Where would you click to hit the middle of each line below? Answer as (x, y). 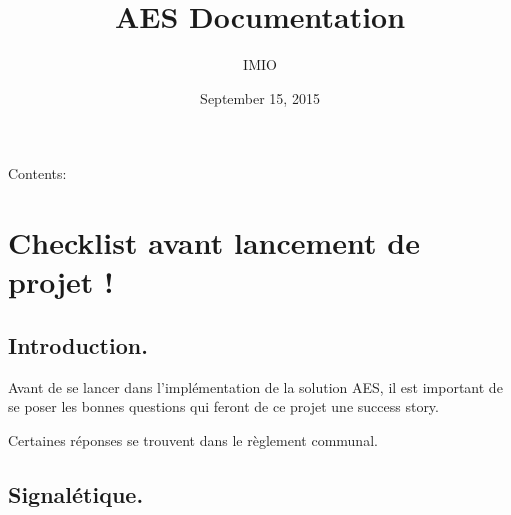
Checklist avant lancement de (214, 242)
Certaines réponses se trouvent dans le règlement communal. (193, 439)
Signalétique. (76, 493)
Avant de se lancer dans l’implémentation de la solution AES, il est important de (255, 386)
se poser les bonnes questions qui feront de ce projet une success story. (223, 406)
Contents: (37, 173)
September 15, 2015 (260, 97)
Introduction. (78, 344)
